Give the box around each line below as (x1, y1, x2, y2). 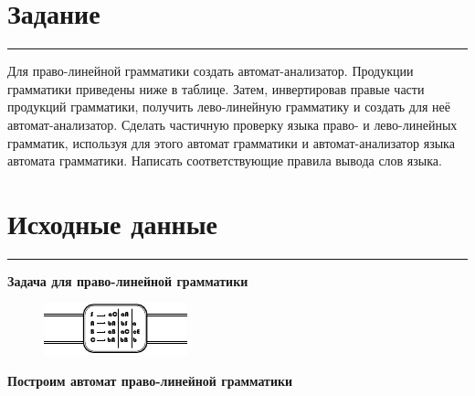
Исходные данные (7, 204, 217, 241)
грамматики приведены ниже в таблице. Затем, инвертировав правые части (7, 79, 425, 98)
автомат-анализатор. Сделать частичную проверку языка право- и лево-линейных (7, 114, 458, 134)
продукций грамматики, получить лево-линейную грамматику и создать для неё (7, 97, 450, 116)
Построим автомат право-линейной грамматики (7, 371, 293, 390)
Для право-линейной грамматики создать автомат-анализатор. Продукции (7, 61, 414, 80)
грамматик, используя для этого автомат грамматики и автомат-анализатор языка (7, 133, 455, 152)
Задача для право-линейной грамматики (7, 271, 248, 290)
